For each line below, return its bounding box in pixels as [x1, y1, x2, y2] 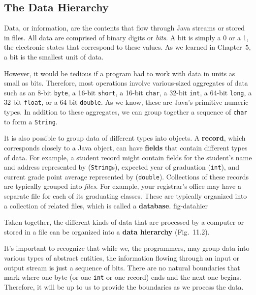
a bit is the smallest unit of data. [4, 51, 104, 61]
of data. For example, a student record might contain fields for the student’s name [4, 152, 252, 162]
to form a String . [4, 116, 58, 126]
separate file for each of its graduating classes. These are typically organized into [4, 191, 247, 201]
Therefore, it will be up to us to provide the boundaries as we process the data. [4, 281, 244, 292]
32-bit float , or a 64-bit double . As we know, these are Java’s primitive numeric [4, 97, 249, 107]
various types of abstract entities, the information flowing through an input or [4, 253, 240, 263]
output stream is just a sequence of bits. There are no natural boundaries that [4, 262, 240, 272]
